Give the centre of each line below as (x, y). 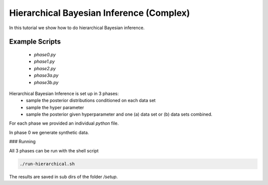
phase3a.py (46, 75)
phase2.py (45, 68)
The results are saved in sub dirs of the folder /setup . (64, 177)
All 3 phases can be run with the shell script (54, 150)
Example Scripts (35, 42)
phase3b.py (46, 82)
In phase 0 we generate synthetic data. (49, 132)
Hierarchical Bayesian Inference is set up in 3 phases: (64, 93)
